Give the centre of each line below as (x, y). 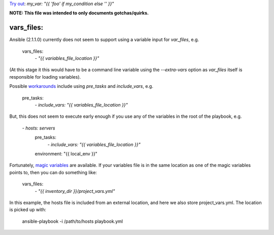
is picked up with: (28, 210)
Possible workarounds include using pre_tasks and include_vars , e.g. (81, 86)
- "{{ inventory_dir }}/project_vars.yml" (75, 191)
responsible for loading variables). (45, 77)
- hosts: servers (39, 128)
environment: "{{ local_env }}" (66, 154)
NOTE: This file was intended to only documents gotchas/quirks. (79, 13)
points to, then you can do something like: (53, 172)
